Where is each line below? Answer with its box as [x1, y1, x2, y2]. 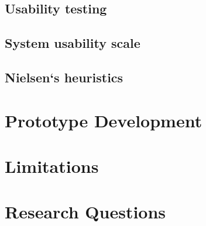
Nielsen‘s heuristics [5, 68, 123, 86]
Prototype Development [5, 108, 202, 132]
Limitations [5, 154, 99, 178]
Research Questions [5, 200, 166, 224]
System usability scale [5, 34, 140, 52]
